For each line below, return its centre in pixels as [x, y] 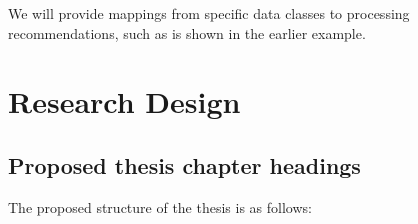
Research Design [124, 101]
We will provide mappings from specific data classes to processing [209, 13]
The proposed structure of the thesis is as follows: [160, 206]
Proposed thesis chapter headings [184, 164]
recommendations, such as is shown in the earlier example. [187, 32]
